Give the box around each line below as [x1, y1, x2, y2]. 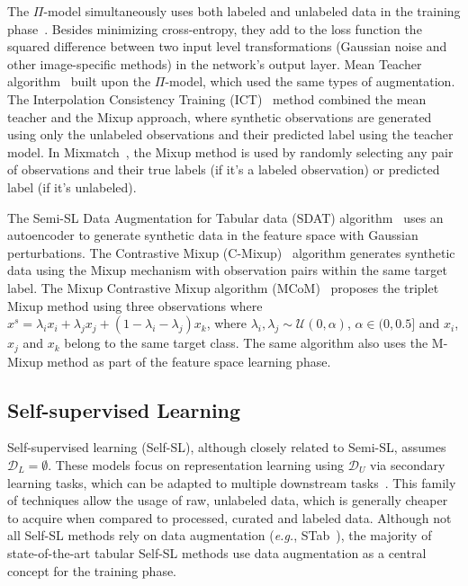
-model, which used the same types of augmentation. [165, 72, 455, 91]
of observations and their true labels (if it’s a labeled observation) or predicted [7, 160, 440, 179]
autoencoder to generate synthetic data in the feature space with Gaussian [7, 226, 418, 244]
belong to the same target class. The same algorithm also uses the [64, 333, 428, 352]
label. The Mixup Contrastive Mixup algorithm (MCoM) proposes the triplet [7, 278, 439, 297]
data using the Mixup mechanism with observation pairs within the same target [7, 261, 447, 280]
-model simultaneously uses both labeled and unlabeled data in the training [43, 2, 461, 20]
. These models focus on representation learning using [48, 455, 345, 474]
